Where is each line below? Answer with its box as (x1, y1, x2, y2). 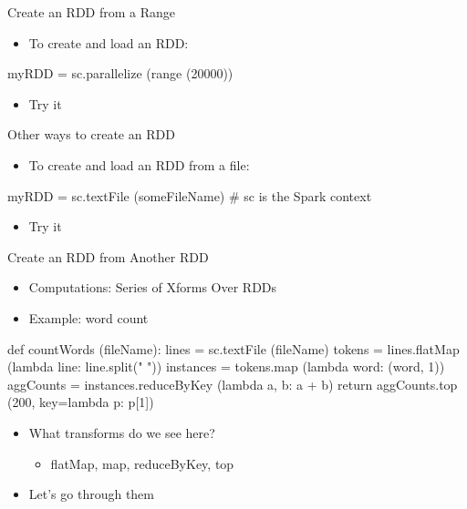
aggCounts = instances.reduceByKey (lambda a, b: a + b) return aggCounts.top (7, 374, 458, 393)
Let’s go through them (28, 484, 154, 504)
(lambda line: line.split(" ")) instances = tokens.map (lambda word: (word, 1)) (7, 357, 445, 376)
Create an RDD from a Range (7, 3, 176, 21)
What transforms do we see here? (28, 422, 215, 442)
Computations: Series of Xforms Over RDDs (28, 278, 277, 297)
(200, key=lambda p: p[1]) (7, 392, 154, 412)
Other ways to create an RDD (7, 125, 175, 144)
